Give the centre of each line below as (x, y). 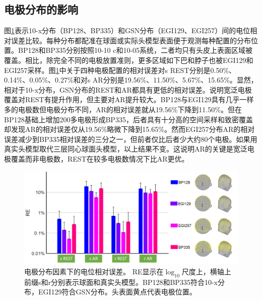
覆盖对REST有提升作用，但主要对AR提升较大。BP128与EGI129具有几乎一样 (129, 99)
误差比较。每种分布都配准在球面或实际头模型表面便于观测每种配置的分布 (131, 40)
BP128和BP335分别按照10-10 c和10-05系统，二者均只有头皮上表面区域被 (135, 50)
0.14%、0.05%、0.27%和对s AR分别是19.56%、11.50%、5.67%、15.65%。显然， (131, 80)
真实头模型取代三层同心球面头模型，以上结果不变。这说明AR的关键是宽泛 (126, 149)
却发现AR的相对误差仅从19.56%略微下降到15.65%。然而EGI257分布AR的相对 (129, 129)
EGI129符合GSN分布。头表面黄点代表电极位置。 (117, 292)
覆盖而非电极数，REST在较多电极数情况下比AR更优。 (100, 158)
